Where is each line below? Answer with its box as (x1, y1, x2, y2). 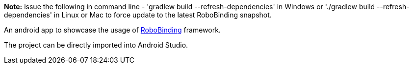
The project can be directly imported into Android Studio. (4, 41, 188, 49)
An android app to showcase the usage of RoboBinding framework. (4, 26, 221, 34)
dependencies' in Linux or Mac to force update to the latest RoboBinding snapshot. (4, 11, 272, 19)
